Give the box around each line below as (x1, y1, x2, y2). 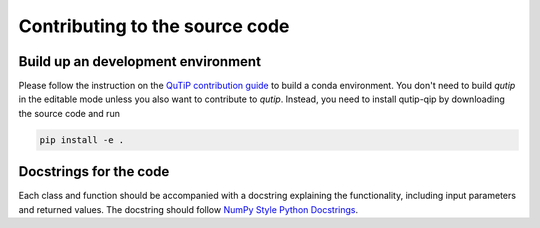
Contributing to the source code (18, 15, 290, 37)
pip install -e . (39, 134, 125, 145)
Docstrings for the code (18, 163, 170, 180)
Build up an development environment (18, 53, 262, 70)
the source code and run (18, 107, 120, 119)
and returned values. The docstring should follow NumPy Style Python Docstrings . (18, 203, 359, 215)
